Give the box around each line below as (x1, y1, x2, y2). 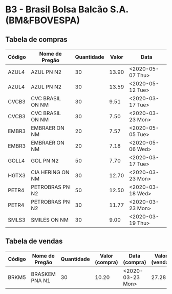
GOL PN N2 (31, 157, 59, 164)
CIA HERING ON (31, 169, 70, 176)
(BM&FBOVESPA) (5, 14, 80, 26)
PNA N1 (31, 277, 51, 284)
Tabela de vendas (5, 237, 63, 246)
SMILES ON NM (31, 216, 69, 223)
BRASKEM (31, 270, 56, 278)
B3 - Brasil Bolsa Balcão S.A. (5, 4, 129, 15)
